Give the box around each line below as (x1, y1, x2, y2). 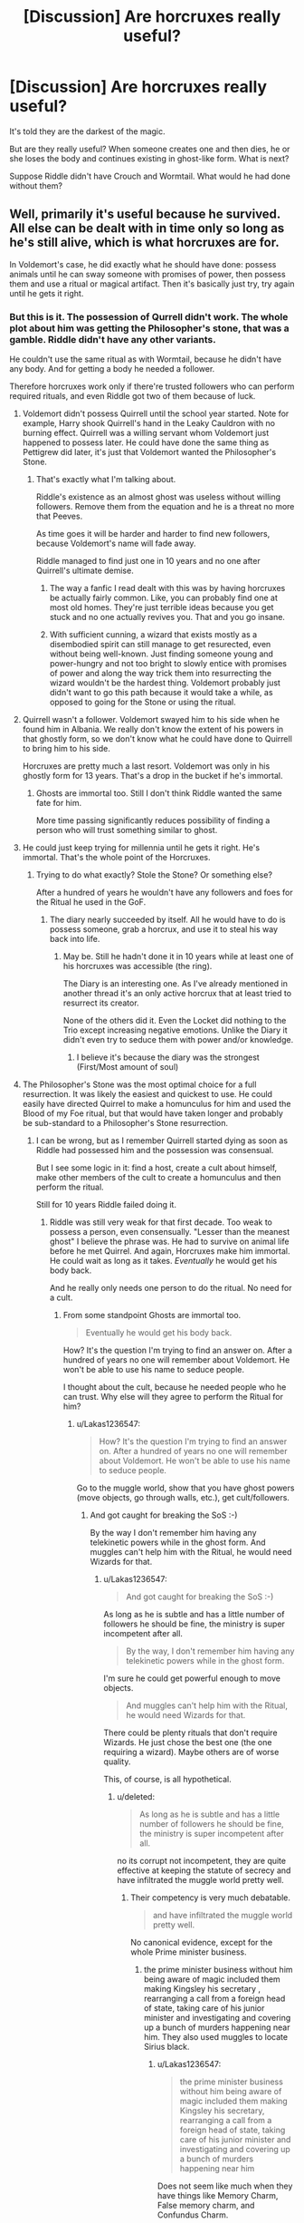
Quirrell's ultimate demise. (35, 565, 134, 577)
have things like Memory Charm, (157, 2190, 279, 2201)
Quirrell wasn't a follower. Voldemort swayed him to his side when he (22, 714, 280, 725)
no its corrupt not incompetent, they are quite (117, 1856, 287, 1867)
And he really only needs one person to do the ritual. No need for (49, 1283, 292, 1294)
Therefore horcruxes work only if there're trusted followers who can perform (9, 381, 295, 392)
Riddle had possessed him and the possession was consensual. (35, 1145, 274, 1156)
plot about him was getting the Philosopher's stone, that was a (9, 322, 290, 335)
